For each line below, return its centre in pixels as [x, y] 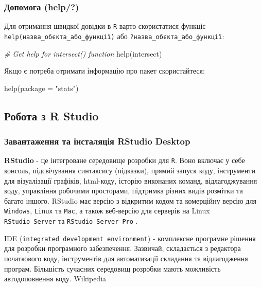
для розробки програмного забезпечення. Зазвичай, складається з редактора [123, 248]
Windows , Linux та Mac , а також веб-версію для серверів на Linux [107, 211]
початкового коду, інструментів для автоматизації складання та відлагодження [126, 258]
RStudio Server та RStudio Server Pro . [71, 221]
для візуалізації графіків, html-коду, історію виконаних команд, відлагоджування [131, 180]
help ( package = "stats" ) [41, 88]
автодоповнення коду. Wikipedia [55, 279]
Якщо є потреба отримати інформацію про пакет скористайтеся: [105, 71]
